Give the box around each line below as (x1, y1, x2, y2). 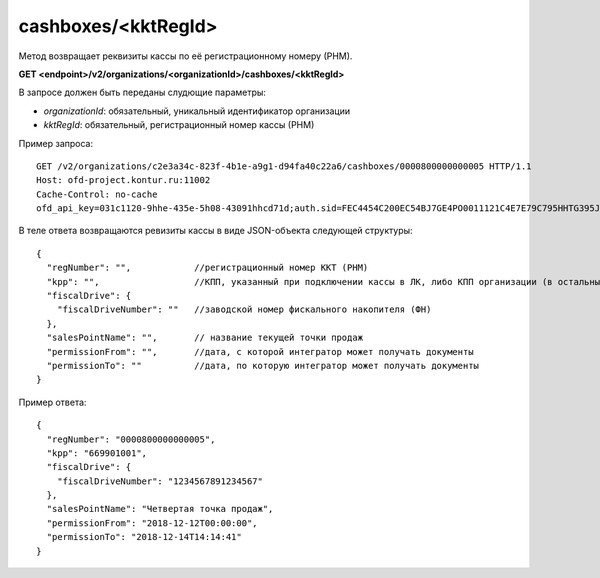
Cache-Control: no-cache (36, 188, 158, 200)
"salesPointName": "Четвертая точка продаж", (46, 503, 274, 515)
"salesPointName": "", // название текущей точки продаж (46, 332, 364, 344)
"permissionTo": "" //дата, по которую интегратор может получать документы (46, 360, 480, 371)
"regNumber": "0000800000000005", (46, 433, 216, 445)
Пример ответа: (18, 396, 87, 408)
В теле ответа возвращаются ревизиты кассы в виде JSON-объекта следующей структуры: (18, 225, 414, 237)
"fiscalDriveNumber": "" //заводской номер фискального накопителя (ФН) (56, 304, 432, 315)
